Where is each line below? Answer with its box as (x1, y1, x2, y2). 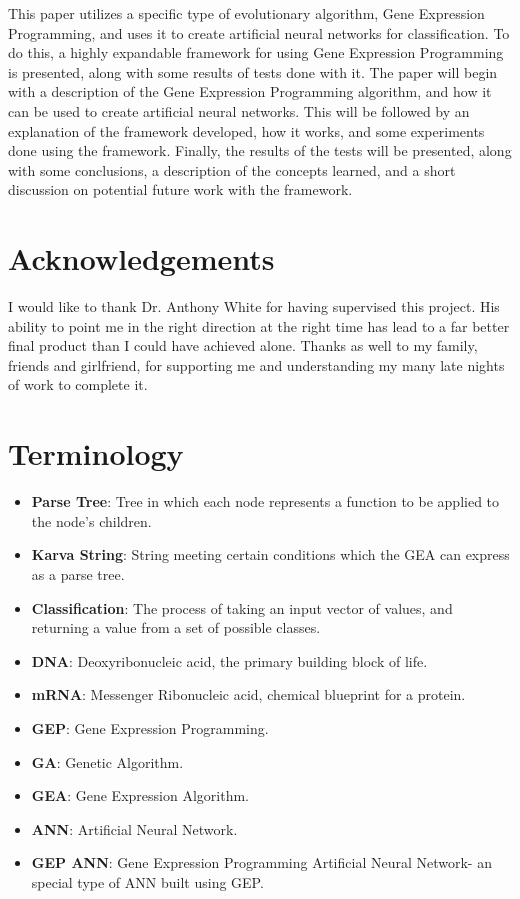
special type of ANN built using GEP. (31, 871, 264, 892)
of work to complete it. (8, 374, 148, 395)
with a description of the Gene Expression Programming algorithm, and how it (8, 81, 492, 102)
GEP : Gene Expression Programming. (31, 717, 269, 738)
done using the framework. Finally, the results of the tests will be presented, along (8, 140, 512, 161)
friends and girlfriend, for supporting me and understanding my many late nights (8, 354, 505, 375)
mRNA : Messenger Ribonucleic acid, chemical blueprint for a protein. (31, 684, 466, 705)
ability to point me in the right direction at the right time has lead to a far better (8, 315, 510, 336)
